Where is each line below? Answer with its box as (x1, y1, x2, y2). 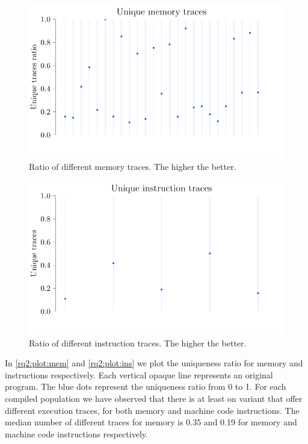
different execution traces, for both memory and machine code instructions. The (5, 404, 300, 416)
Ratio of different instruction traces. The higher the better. (29, 336, 247, 349)
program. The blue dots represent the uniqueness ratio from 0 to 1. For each (5, 380, 286, 393)
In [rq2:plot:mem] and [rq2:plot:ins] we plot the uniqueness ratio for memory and (5, 357, 303, 369)
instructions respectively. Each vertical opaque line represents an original (5, 368, 273, 381)
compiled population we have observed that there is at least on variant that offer (5, 392, 303, 404)
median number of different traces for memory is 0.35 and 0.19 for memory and (5, 416, 297, 428)
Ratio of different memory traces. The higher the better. (29, 160, 236, 172)
